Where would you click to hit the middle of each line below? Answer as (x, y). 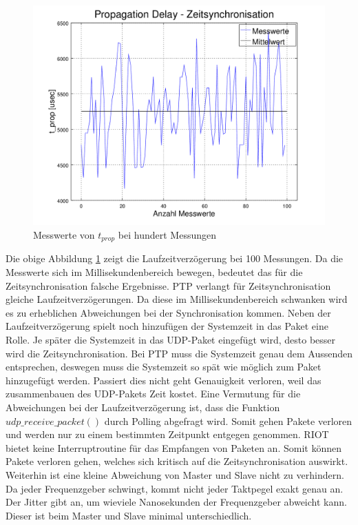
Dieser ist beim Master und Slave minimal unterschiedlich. (129, 515)
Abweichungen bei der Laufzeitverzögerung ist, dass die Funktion (143, 407)
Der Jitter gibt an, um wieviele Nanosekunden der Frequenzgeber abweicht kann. (176, 502)
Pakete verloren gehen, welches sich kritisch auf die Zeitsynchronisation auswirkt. (177, 461)
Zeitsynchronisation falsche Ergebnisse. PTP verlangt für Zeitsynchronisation (168, 285)
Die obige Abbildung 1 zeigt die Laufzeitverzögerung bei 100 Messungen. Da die (175, 258)
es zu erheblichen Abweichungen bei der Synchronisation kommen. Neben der (168, 312)
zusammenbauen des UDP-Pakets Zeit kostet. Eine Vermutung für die (153, 394)
